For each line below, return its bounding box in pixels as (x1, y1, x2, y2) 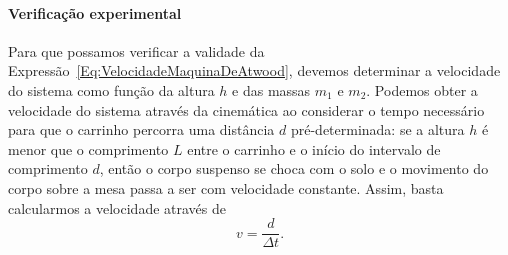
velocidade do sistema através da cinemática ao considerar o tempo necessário (8, 99, 485, 120)
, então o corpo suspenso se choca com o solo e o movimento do (99, 158, 489, 179)
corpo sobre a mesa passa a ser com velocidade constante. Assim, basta (8, 177, 444, 198)
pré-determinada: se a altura (290, 119, 465, 140)
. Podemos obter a (366, 79, 478, 100)
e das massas (232, 79, 311, 100)
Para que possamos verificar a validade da (8, 40, 265, 61)
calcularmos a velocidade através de (8, 197, 226, 218)
